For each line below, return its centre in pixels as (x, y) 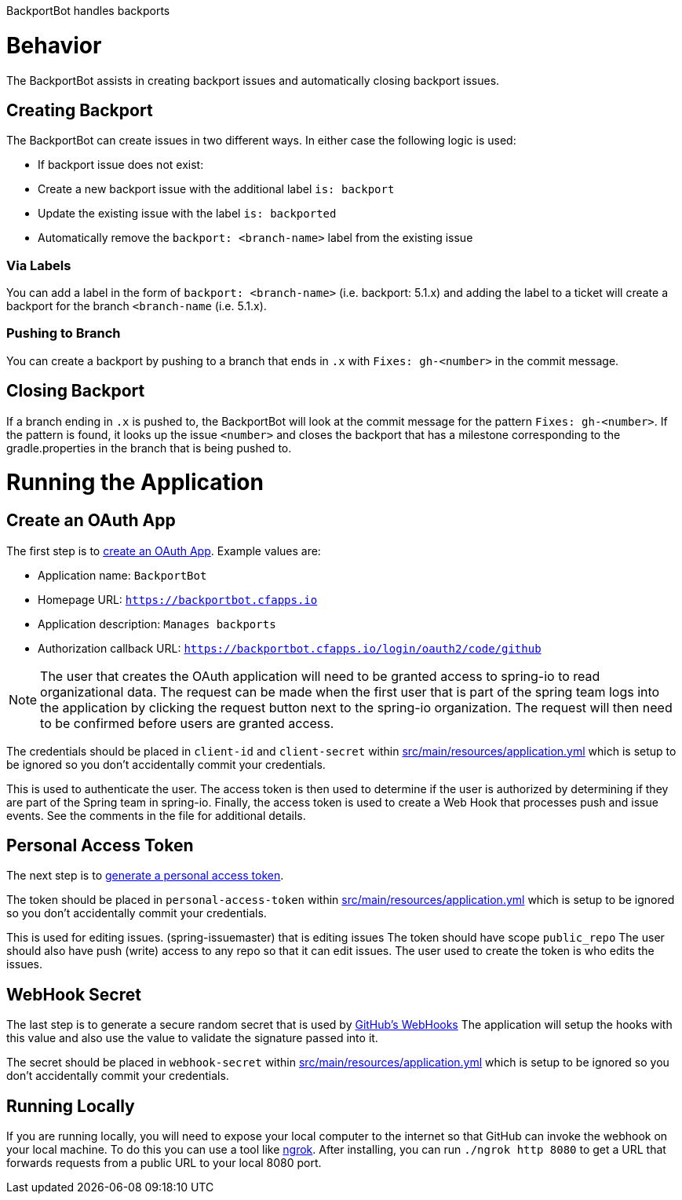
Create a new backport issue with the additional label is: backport (216, 189)
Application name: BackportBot (122, 575)
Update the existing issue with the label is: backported (187, 214)
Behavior (54, 45)
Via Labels (39, 265)
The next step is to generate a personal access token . (145, 876)
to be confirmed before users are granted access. (187, 723)
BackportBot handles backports (88, 11)
